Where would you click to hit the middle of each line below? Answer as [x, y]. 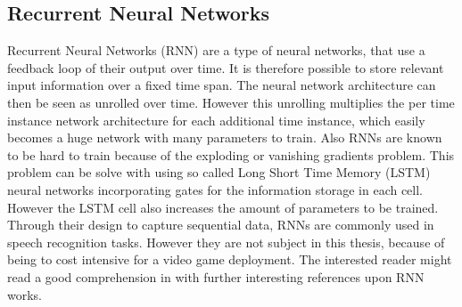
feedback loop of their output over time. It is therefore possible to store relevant [226, 67]
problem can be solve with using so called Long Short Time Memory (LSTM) [219, 172]
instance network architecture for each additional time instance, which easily [216, 120]
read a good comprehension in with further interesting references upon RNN [216, 276]
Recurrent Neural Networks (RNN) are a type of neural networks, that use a [216, 50]
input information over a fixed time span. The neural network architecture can [222, 85]
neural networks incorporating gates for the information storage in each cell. [215, 189]
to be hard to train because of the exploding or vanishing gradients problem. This [231, 154]
